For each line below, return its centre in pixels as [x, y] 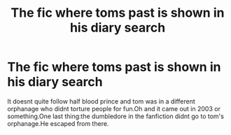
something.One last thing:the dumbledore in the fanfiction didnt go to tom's [115, 116]
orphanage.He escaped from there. [58, 123]
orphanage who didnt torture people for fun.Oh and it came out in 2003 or [114, 108]
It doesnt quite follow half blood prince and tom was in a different [101, 101]
